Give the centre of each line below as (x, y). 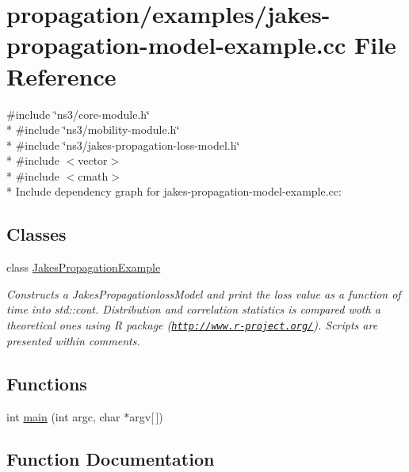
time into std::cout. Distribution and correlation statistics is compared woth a (193, 309)
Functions (47, 383)
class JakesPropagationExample (84, 267)
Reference (61, 76)
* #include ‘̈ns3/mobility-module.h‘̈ (93, 129)
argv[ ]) (146, 416)
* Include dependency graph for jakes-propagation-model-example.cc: (174, 191)
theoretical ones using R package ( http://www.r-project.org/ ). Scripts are (192, 325)
